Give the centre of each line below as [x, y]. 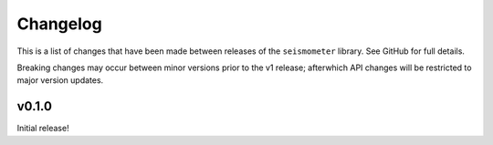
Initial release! [43, 129]
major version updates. [60, 80]
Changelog [59, 24]
